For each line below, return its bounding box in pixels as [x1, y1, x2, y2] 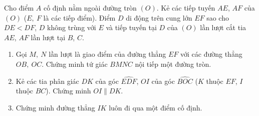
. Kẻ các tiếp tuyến [156, 3, 215, 13]
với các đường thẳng [180, 49, 242, 59]
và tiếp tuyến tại [106, 22, 157, 33]
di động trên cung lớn [126, 12, 192, 23]
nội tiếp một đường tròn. [135, 58, 211, 69]
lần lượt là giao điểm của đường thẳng [49, 49, 166, 59]
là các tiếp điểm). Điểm [43, 12, 116, 23]
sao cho [206, 12, 229, 23]
